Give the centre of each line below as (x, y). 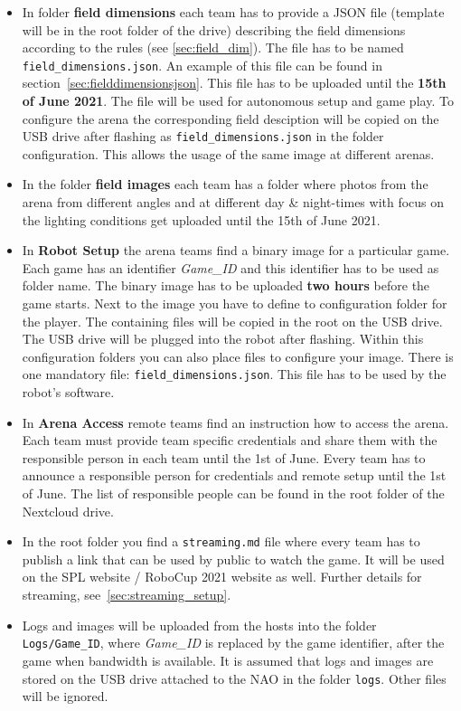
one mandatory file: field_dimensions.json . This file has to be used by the (234, 374)
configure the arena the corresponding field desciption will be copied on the (230, 118)
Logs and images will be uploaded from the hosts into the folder (199, 625)
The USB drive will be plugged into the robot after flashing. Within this (223, 339)
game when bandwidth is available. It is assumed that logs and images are (228, 660)
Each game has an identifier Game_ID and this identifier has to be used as (230, 267)
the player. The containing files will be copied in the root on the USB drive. (232, 321)
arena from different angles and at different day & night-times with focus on (233, 202)
